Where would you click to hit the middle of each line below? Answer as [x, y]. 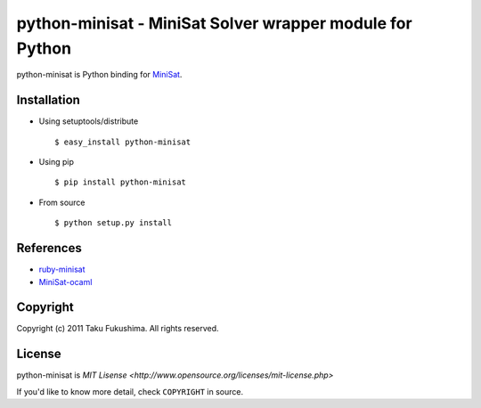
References [49, 248]
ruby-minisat [62, 269]
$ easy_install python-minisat [123, 142]
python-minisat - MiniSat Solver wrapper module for [215, 23]
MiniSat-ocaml [65, 282]
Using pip [57, 162]
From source [62, 202]
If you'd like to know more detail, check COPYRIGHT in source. [130, 391]
